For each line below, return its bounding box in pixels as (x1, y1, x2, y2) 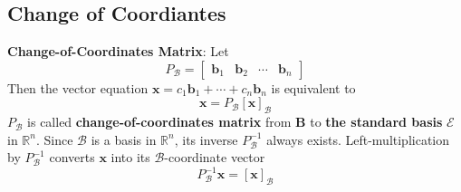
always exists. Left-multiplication (266, 130, 450, 149)
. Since (35, 130, 73, 149)
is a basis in (91, 130, 157, 149)
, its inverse (174, 130, 238, 149)
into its (110, 148, 150, 167)
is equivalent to (271, 78, 356, 97)
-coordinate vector (164, 148, 265, 167)
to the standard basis (310, 112, 443, 131)
